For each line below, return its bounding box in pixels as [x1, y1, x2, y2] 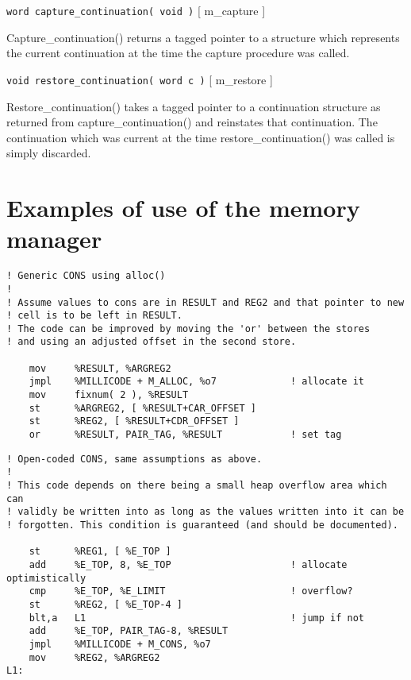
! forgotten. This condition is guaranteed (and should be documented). [6, 520, 398, 531]
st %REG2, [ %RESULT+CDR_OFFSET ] [29, 415, 240, 427]
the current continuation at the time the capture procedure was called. [6, 44, 350, 61]
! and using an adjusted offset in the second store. [6, 336, 297, 348]
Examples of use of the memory [6, 191, 360, 224]
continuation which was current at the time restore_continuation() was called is [6, 129, 395, 145]
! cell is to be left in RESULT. [6, 310, 182, 322]
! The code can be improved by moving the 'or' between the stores [6, 323, 371, 334]
